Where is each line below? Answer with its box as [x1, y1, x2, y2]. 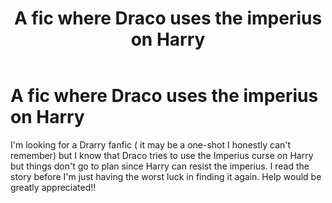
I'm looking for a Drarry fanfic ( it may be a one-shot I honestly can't [10, 138, 292, 151]
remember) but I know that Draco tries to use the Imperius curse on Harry [10, 149, 314, 161]
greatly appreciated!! [10, 181, 97, 193]
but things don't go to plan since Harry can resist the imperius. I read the [10, 160, 310, 172]
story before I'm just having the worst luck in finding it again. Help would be [10, 170, 322, 182]
